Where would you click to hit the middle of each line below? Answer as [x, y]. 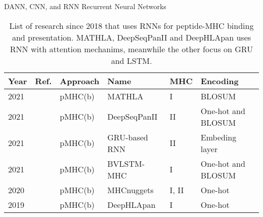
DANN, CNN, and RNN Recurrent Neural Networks [85, 6]
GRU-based [128, 137]
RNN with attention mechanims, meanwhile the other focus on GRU [131, 49]
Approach [80, 81]
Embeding [218, 137]
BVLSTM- [126, 163]
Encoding [220, 81]
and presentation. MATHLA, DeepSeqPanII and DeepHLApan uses [131, 37]
